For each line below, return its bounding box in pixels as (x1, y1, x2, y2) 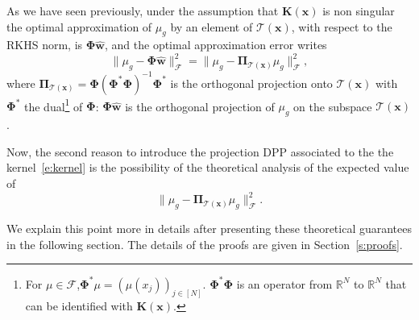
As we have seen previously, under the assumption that (6, 2, 279, 19)
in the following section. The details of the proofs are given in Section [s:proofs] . (6, 235, 403, 252)
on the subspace (293, 98, 372, 114)
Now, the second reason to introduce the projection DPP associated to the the (6, 143, 394, 160)
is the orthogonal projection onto (170, 74, 333, 91)
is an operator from (236, 275, 333, 292)
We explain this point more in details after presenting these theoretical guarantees (6, 219, 413, 236)
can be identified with (25, 297, 133, 314)
